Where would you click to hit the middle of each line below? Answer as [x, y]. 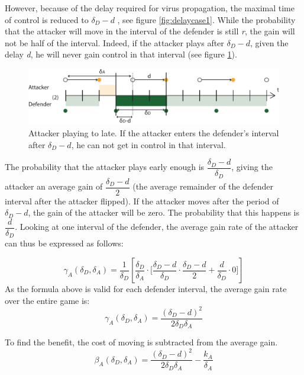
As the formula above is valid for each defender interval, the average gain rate [146, 289]
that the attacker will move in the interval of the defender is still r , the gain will [150, 31]
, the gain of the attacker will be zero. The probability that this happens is [164, 212]
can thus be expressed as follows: [64, 243]
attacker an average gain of [54, 186]
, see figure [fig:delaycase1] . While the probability [206, 19]
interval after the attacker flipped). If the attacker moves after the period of [142, 201]
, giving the [252, 167]
